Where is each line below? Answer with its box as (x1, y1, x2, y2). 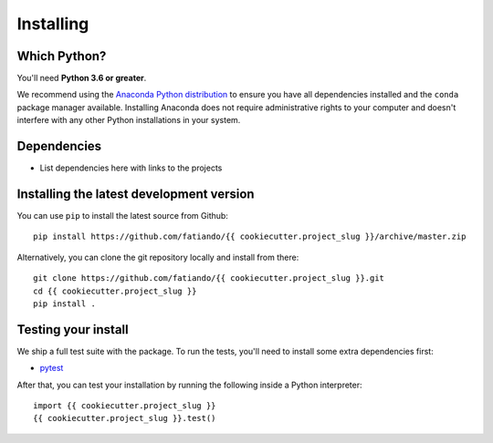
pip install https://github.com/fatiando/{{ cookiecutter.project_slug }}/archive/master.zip (33, 232, 467, 242)
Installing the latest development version (16, 186, 255, 201)
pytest (39, 363, 64, 374)
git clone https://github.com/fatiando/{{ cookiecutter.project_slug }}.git (33, 273, 385, 283)
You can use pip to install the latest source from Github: (16, 211, 228, 221)
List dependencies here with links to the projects (39, 162, 223, 173)
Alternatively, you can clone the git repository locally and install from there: (16, 252, 299, 263)
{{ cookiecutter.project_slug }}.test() (33, 413, 216, 424)
